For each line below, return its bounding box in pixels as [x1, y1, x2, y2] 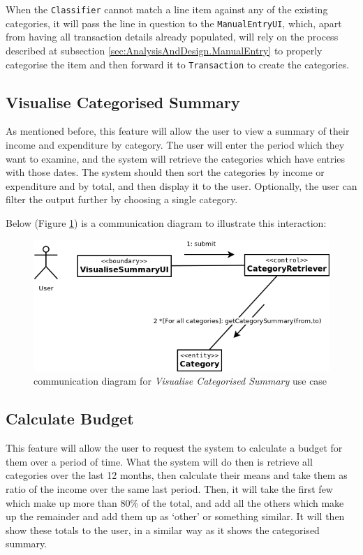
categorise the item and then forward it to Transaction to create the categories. [6, 57, 350, 71]
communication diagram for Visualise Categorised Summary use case [34, 373, 327, 388]
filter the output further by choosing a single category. [6, 192, 238, 207]
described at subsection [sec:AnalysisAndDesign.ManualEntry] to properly [6, 43, 323, 57]
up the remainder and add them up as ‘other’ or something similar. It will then [6, 509, 345, 524]
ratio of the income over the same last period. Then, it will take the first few [6, 481, 333, 496]
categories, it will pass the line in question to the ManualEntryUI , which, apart [6, 15, 342, 30]
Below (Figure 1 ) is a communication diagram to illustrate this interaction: [6, 215, 327, 230]
